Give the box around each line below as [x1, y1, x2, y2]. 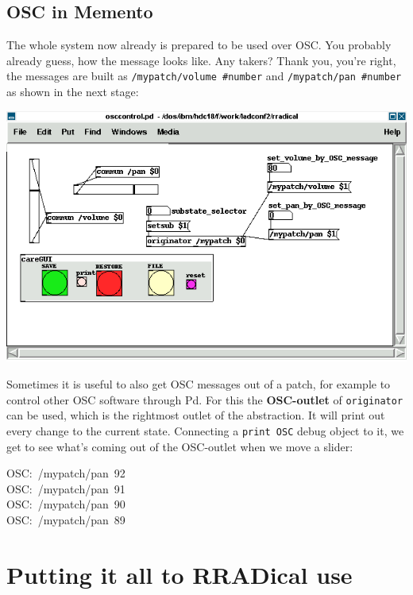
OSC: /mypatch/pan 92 [6, 465, 125, 481]
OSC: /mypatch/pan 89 [6, 511, 125, 527]
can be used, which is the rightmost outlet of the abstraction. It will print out [6, 407, 385, 423]
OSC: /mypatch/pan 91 [6, 480, 125, 496]
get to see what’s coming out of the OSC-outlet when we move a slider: [6, 438, 353, 454]
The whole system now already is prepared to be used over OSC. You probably [6, 37, 392, 53]
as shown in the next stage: [6, 83, 139, 100]
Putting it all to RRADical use [6, 558, 353, 590]
